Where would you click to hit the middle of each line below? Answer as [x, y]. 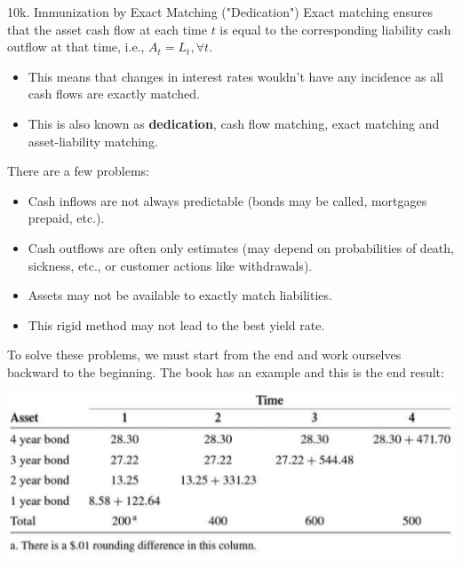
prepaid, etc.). [66, 218]
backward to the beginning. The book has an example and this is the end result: [226, 371]
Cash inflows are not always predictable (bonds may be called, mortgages [227, 200]
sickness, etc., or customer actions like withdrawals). [170, 265]
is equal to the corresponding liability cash [335, 29]
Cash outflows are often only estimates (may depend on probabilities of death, [241, 247]
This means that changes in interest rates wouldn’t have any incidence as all [235, 76]
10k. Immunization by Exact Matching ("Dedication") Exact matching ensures [220, 12]
